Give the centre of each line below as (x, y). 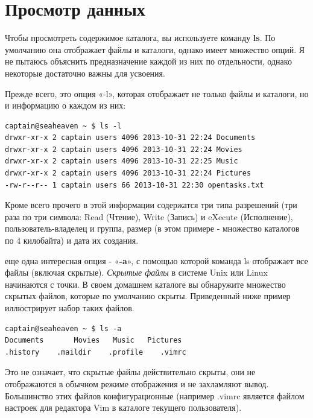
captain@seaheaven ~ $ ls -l (63, 126)
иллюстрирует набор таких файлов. (70, 308)
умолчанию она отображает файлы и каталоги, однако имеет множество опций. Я (155, 49)
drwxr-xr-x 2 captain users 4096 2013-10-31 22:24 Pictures (128, 173)
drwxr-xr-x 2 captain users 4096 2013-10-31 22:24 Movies (124, 149)
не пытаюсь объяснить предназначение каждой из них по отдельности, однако (148, 61)
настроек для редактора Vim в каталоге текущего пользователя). (123, 407)
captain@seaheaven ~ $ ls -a (63, 328)
